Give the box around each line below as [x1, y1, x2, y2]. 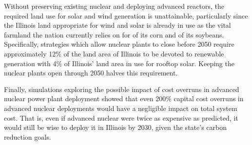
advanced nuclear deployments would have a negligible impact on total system [4, 103, 237, 113]
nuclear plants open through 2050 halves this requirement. [4, 68, 178, 78]
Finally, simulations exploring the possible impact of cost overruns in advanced [4, 84, 239, 94]
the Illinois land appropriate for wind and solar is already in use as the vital [4, 20, 231, 30]
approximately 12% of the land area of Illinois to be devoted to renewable [4, 48, 224, 58]
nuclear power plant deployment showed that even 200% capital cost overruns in [4, 93, 244, 104]
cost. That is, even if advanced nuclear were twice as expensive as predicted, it [4, 112, 238, 123]
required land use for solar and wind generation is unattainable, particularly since [4, 10, 248, 20]
